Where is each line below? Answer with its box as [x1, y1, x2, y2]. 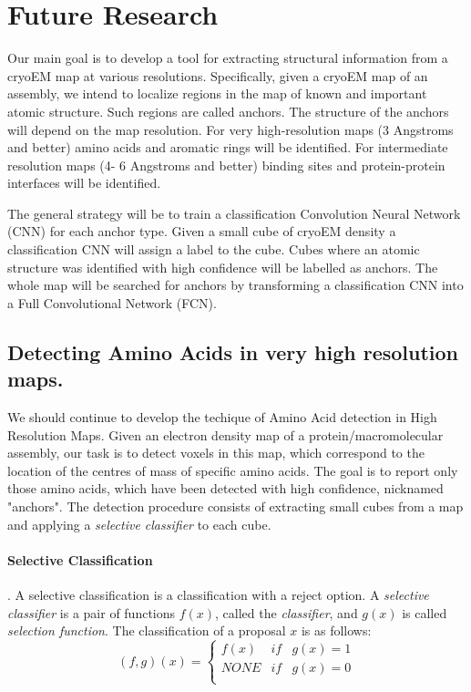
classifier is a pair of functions [7, 603, 176, 622]
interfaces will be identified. [7, 173, 161, 192]
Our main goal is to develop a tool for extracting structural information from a [7, 48, 448, 67]
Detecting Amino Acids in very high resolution [7, 337, 459, 366]
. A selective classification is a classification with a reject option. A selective [7, 584, 429, 604]
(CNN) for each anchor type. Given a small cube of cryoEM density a [7, 222, 396, 241]
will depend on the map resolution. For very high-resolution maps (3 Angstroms [7, 119, 454, 139]
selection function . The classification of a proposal [7, 621, 286, 640]
